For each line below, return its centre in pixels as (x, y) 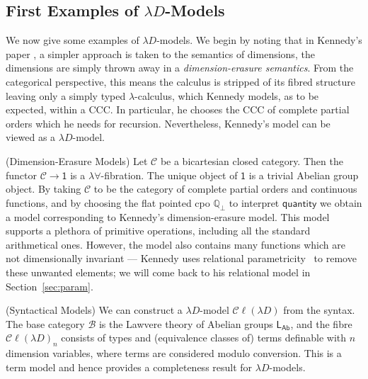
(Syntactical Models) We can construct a (94, 310)
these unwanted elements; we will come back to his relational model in (158, 272)
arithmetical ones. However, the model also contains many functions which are (176, 244)
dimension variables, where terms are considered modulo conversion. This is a (174, 353)
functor (22, 175)
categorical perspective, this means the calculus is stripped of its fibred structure (180, 81)
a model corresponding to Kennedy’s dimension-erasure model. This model (168, 216)
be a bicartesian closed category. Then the (252, 160)
